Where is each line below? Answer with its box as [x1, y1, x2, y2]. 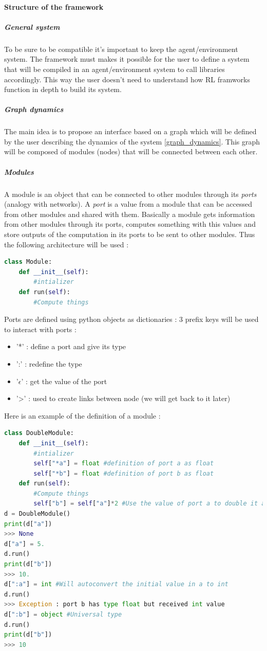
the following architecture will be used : [4, 239, 129, 249]
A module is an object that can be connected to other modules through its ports [4, 188, 257, 199]
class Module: [4, 258, 52, 266]
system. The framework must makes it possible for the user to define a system [4, 53, 250, 64]
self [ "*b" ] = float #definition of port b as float [33, 469, 214, 477]
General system [4, 21, 60, 32]
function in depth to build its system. [4, 84, 122, 95]
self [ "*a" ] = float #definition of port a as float [33, 460, 214, 467]
